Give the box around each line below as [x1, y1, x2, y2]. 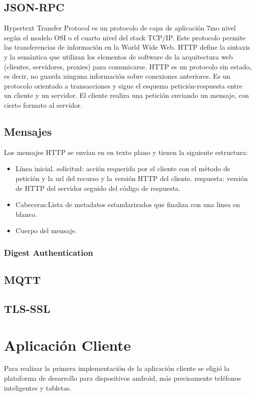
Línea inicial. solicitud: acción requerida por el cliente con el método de [15, 163, 230, 174]
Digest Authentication [4, 246, 93, 258]
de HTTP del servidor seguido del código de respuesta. [15, 183, 181, 193]
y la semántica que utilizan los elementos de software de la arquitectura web [4, 51, 233, 61]
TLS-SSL [4, 301, 51, 316]
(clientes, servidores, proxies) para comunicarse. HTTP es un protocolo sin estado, [4, 61, 252, 71]
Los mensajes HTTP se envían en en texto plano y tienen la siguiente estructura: [4, 147, 248, 157]
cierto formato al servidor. [4, 99, 83, 110]
